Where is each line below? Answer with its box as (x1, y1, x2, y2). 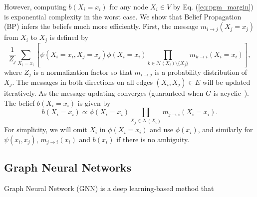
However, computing (4, 1, 66, 11)
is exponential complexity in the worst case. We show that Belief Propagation (4, 11, 242, 21)
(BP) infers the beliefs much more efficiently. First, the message (4, 21, 199, 31)
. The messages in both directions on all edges (12, 77, 153, 87)
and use (150, 124, 174, 135)
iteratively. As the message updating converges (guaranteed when (4, 88, 204, 98)
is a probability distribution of (155, 66, 248, 77)
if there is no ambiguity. (116, 134, 190, 144)
